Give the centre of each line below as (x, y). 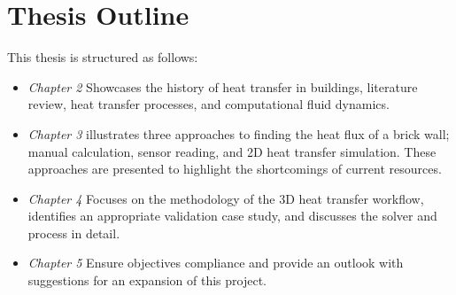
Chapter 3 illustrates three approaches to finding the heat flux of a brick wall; (239, 133)
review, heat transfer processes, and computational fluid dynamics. (209, 104)
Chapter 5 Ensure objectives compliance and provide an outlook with (216, 263)
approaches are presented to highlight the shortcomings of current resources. (235, 169)
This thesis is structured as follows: (103, 57)
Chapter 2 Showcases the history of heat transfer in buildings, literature (223, 86)
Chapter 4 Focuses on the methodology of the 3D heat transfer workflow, (226, 198)
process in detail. (74, 233)
